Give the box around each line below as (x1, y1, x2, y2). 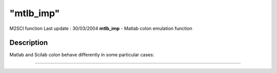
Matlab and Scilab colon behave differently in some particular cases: (9, 52, 154, 58)
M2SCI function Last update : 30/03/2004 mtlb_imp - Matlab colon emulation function (9, 25, 192, 31)
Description (9, 39, 48, 47)
